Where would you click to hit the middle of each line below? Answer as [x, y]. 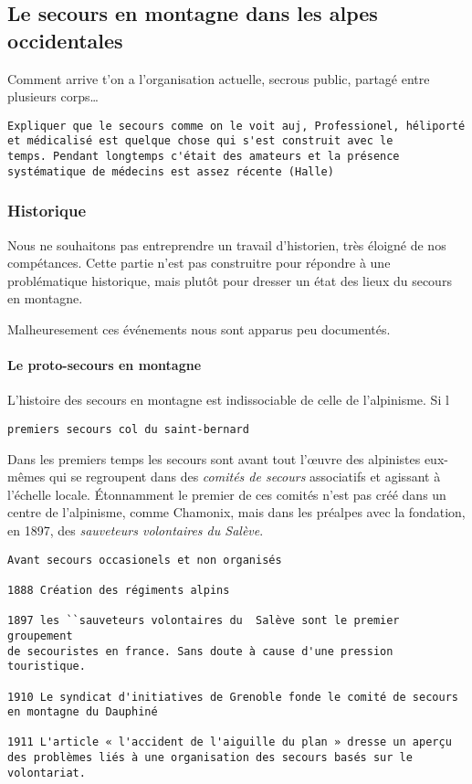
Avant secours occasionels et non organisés [145, 560]
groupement [40, 636]
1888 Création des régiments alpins [119, 590]
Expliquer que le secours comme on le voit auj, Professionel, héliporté [236, 126]
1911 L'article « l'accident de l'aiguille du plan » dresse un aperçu [230, 742]
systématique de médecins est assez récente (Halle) [171, 171]
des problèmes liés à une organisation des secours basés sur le [210, 758]
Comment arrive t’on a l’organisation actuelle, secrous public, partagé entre [219, 78]
